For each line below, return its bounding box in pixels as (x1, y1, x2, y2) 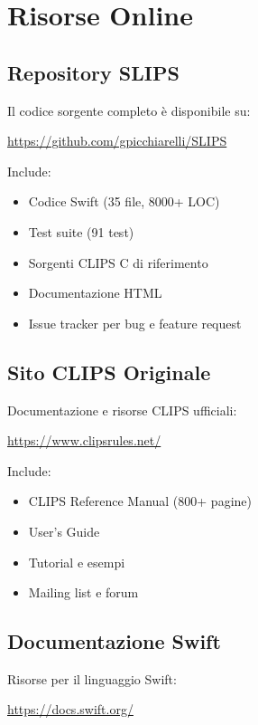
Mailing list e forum (28, 583, 139, 602)
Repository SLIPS (7, 58, 180, 86)
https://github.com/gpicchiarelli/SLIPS (7, 131, 227, 150)
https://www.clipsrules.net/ (7, 431, 161, 450)
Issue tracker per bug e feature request (28, 313, 242, 332)
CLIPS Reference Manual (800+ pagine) (28, 491, 252, 510)
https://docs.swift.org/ (7, 700, 134, 719)
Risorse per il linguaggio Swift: (7, 669, 177, 688)
